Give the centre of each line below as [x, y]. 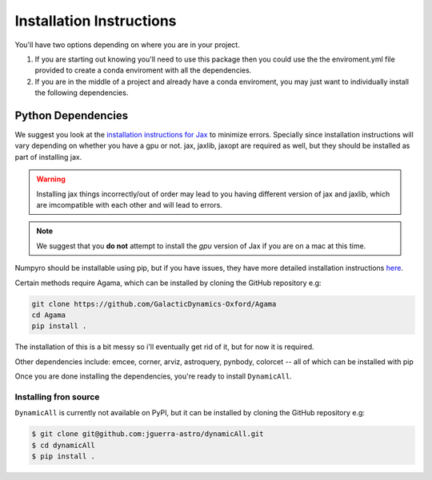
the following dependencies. [82, 93]
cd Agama [49, 315]
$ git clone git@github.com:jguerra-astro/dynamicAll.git [148, 434]
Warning [51, 179]
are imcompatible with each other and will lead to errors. [130, 204]
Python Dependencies [71, 115]
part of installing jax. [48, 157]
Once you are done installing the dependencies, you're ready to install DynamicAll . [153, 376]
